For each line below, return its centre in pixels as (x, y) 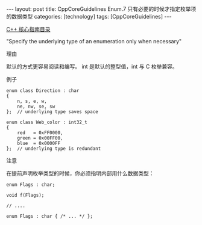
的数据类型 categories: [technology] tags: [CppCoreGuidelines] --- (89, 17)
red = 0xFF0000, (40, 133)
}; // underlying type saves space (52, 112)
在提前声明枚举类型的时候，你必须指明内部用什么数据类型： (80, 173)
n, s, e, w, (32, 101)
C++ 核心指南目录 (28, 29)
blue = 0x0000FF (39, 143)
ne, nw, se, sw (36, 106)
